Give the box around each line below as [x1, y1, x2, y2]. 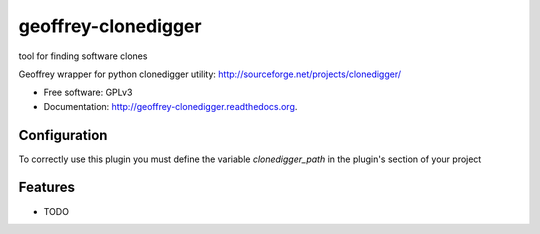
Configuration [18, 126, 108, 144]
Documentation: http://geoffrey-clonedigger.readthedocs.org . [43, 100, 298, 112]
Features [18, 179, 75, 196]
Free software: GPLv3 [43, 86, 133, 99]
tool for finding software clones [18, 50, 148, 62]
